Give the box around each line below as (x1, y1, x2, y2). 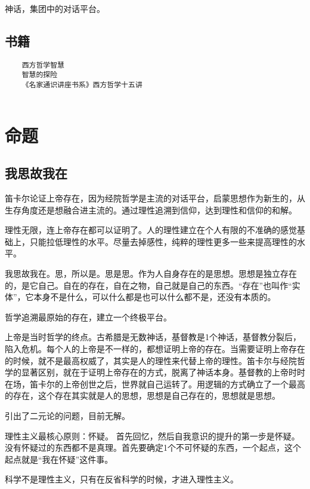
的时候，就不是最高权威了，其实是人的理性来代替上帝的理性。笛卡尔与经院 (5, 354, 297, 366)
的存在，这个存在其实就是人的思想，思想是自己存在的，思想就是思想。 (5, 389, 280, 402)
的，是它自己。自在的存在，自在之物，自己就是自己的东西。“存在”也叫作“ (5, 279, 292, 291)
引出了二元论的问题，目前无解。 (5, 409, 130, 421)
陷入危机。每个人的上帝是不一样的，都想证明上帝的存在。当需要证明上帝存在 (5, 342, 305, 354)
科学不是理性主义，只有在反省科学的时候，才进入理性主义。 (5, 473, 238, 485)
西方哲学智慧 (21, 60, 64, 69)
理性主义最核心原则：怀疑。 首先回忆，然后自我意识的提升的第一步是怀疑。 (5, 429, 300, 442)
